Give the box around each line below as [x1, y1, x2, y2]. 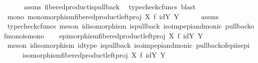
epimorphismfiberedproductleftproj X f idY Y [59, 30, 203, 40]
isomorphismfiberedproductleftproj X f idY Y [22, 49, 166, 60]
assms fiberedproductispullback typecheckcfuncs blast [23, 1, 196, 11]
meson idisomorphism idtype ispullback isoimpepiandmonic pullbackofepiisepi [7, 40, 250, 50]
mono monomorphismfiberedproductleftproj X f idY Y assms [7, 11, 219, 21]
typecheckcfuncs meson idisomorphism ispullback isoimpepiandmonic [7, 21, 222, 31]
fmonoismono [4, 30, 44, 40]
